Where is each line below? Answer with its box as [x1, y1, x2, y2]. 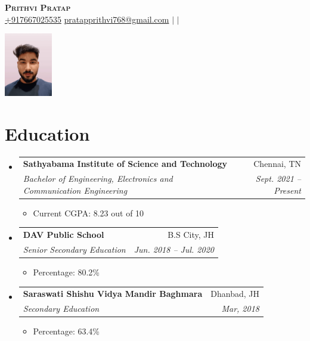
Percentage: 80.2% [33, 266, 100, 278]
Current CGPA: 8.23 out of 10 [33, 206, 144, 219]
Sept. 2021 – [255, 172, 301, 185]
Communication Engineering [23, 184, 128, 196]
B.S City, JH [168, 228, 214, 241]
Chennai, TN [253, 157, 301, 170]
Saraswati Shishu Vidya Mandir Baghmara [23, 287, 203, 300]
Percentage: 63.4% [33, 325, 100, 337]
